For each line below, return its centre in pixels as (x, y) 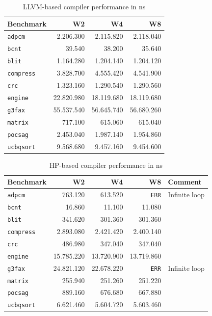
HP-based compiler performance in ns (106, 165)
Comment (185, 182)
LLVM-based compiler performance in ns (84, 6)
